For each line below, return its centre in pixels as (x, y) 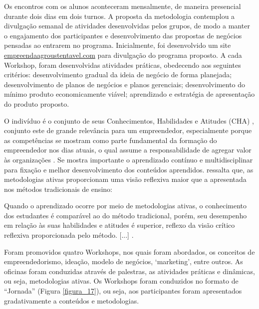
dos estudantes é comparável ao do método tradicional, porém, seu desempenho (126, 215)
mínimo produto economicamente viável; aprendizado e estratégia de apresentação (129, 94)
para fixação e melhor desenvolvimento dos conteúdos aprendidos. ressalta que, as (129, 169)
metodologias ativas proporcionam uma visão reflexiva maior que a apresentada (125, 179)
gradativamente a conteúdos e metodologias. (72, 300)
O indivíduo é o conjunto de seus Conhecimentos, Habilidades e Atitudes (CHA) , (129, 120)
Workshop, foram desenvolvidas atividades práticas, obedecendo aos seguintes (123, 65)
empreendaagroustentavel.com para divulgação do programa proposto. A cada (123, 55)
